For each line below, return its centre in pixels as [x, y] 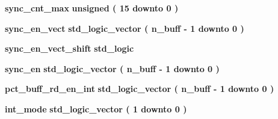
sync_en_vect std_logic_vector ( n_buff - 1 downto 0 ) [125, 28]
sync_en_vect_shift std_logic [69, 48]
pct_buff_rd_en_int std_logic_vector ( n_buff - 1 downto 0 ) [140, 89]
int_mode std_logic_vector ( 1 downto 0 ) [96, 108]
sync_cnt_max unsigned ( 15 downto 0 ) [92, 8]
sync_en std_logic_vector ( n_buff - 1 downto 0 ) [112, 68]
